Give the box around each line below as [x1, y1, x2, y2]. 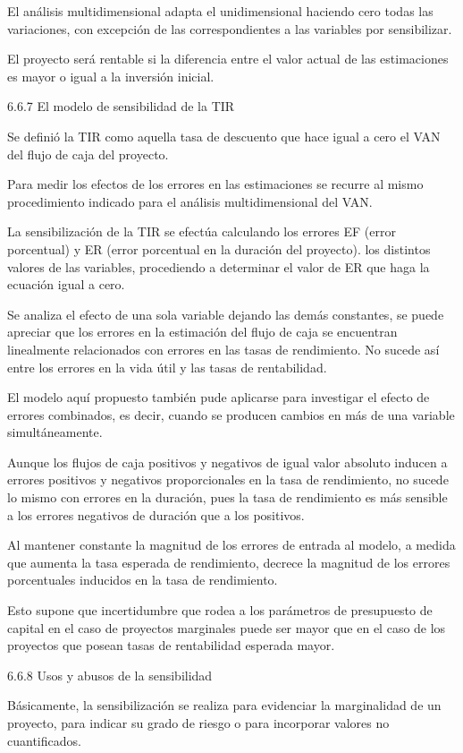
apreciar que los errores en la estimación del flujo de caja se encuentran [7, 322, 398, 341]
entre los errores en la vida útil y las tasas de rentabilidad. [7, 357, 327, 376]
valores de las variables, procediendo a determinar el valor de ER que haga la [7, 257, 430, 276]
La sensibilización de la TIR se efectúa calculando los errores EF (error [7, 222, 396, 241]
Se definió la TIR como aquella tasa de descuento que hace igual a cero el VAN [7, 126, 441, 145]
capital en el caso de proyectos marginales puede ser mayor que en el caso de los [7, 618, 446, 637]
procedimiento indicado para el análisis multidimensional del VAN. [7, 192, 373, 210]
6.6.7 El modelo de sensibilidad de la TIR [7, 97, 235, 116]
